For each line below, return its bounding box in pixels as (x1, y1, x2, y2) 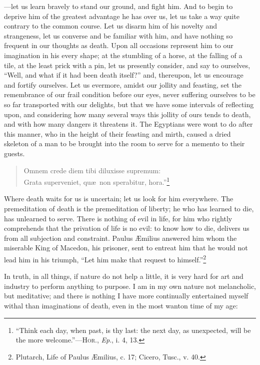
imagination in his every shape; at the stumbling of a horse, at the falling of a (4, 50, 242, 60)
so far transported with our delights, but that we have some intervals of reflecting (4, 99, 254, 109)
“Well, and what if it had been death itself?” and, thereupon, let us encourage (4, 70, 243, 80)
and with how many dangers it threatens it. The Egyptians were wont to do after (4, 119, 253, 129)
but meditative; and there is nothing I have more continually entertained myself (4, 290, 248, 301)
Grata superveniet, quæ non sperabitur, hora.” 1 (23, 175, 170, 187)
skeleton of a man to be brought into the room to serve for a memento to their (4, 138, 245, 149)
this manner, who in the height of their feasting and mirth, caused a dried (4, 128, 231, 139)
